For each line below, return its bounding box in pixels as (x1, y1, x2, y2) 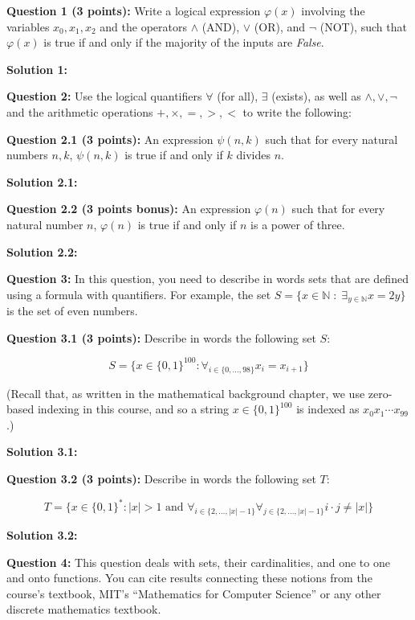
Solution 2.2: (6, 243, 78, 260)
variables (6, 18, 50, 35)
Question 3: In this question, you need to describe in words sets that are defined (6, 270, 409, 287)
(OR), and (254, 18, 306, 35)
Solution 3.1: (6, 443, 78, 460)
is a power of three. (250, 216, 345, 232)
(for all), (217, 88, 258, 105)
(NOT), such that (319, 18, 407, 35)
